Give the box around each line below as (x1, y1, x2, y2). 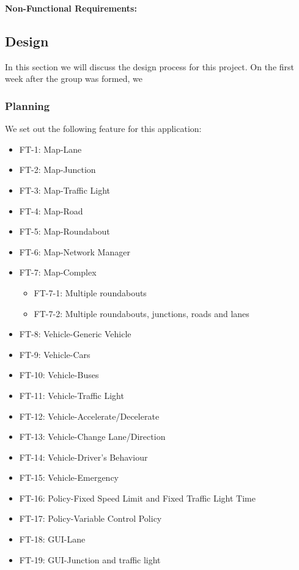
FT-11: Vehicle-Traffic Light (19, 389, 124, 401)
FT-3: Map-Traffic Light (19, 183, 111, 196)
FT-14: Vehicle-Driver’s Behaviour (19, 450, 148, 463)
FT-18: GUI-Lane (19, 533, 86, 546)
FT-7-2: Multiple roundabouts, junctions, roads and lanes (34, 307, 249, 320)
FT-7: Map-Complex (19, 266, 97, 279)
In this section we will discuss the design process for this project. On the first (5, 60, 295, 73)
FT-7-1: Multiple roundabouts (34, 286, 147, 299)
